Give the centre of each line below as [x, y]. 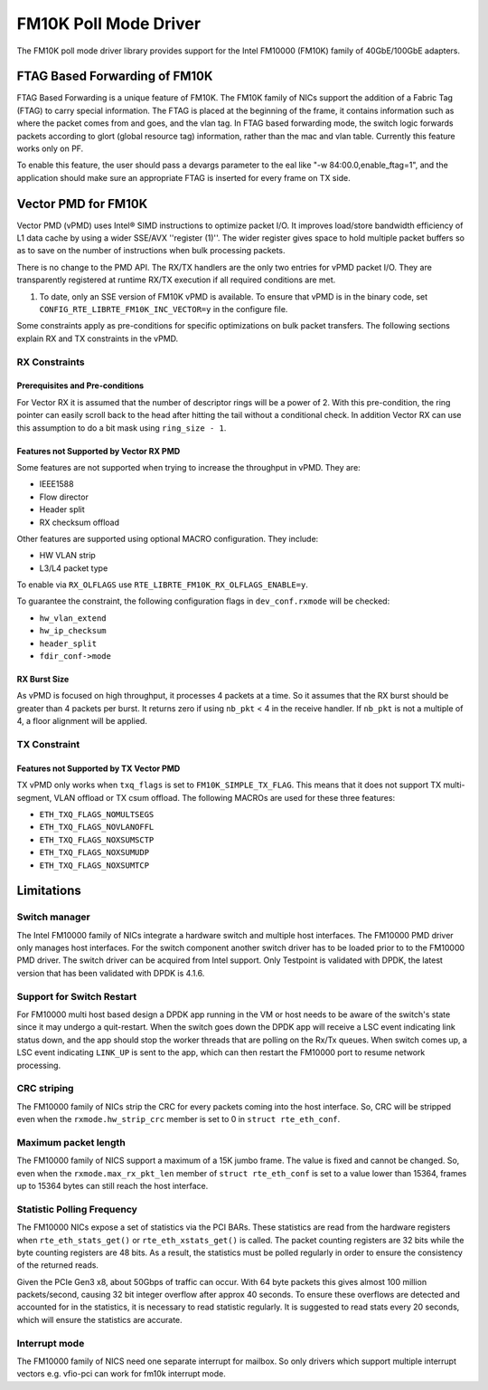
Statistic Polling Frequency [77, 1209]
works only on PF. [50, 148]
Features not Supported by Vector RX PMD [99, 451]
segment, [34, 797]
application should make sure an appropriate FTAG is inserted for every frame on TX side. [184, 177]
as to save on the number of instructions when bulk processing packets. [151, 251]
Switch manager [53, 917]
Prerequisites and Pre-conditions [80, 386]
